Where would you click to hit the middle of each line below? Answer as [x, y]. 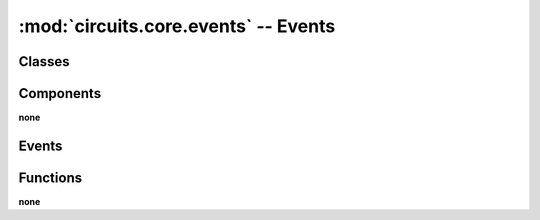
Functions [50, 177]
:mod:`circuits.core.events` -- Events [177, 26]
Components [60, 93]
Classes [44, 61]
